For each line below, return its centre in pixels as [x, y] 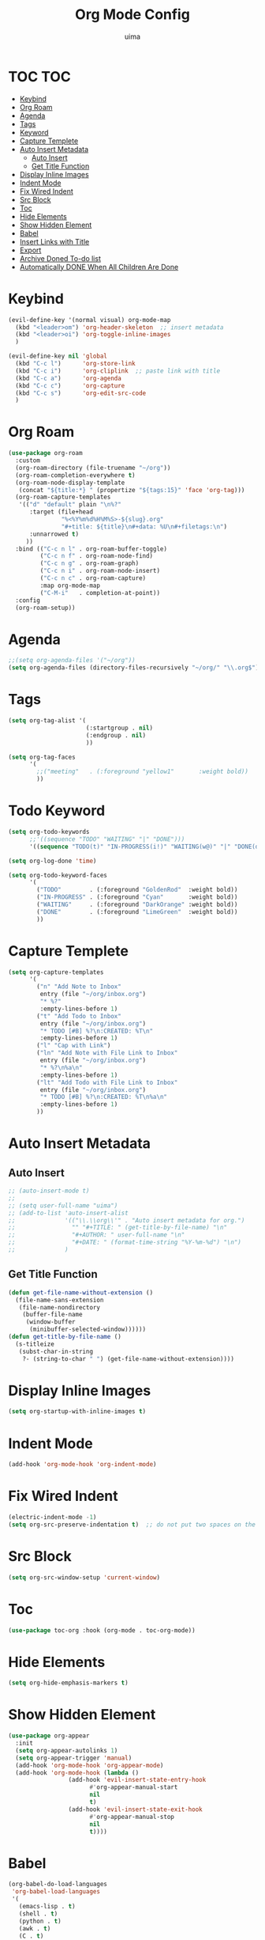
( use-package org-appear [49, 1736]
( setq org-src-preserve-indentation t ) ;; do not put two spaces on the [132, 1525]
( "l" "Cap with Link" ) [74, 1046]
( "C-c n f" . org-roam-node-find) [97, 556]
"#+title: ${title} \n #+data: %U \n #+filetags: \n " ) [144, 527]
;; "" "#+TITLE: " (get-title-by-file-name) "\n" [118, 1228]
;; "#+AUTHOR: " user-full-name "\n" [97, 1235]
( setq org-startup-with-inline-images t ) [77, 1411]
